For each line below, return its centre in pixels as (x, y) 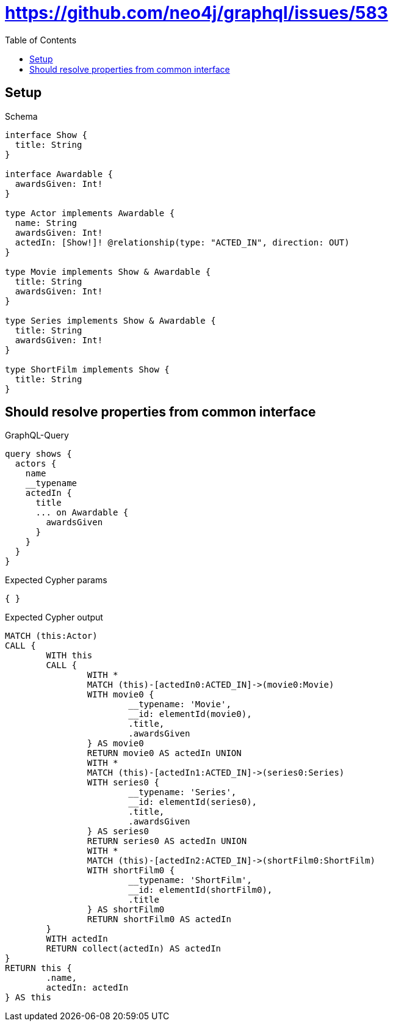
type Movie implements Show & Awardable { (108, 271)
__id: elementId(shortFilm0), (200, 890)
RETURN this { (38, 968)
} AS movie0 (115, 744)
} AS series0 (118, 831)
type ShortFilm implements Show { (87, 369)
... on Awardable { (82, 513)
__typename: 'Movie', (180, 704)
